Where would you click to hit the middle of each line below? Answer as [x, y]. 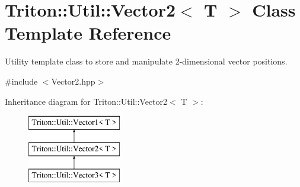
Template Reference [88, 33]
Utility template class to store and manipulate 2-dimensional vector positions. [146, 61]
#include [21, 81]
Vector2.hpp [73, 81]
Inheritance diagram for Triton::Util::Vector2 [86, 101]
